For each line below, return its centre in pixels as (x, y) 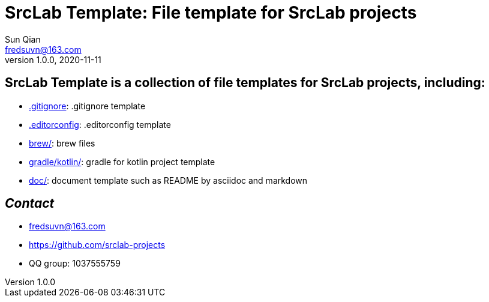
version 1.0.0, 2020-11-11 (53, 59)
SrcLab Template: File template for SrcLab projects (211, 13)
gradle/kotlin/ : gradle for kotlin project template (122, 162)
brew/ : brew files (62, 143)
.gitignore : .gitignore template (87, 106)
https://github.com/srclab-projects (97, 245)
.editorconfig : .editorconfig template (100, 124)
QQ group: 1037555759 (75, 264)
